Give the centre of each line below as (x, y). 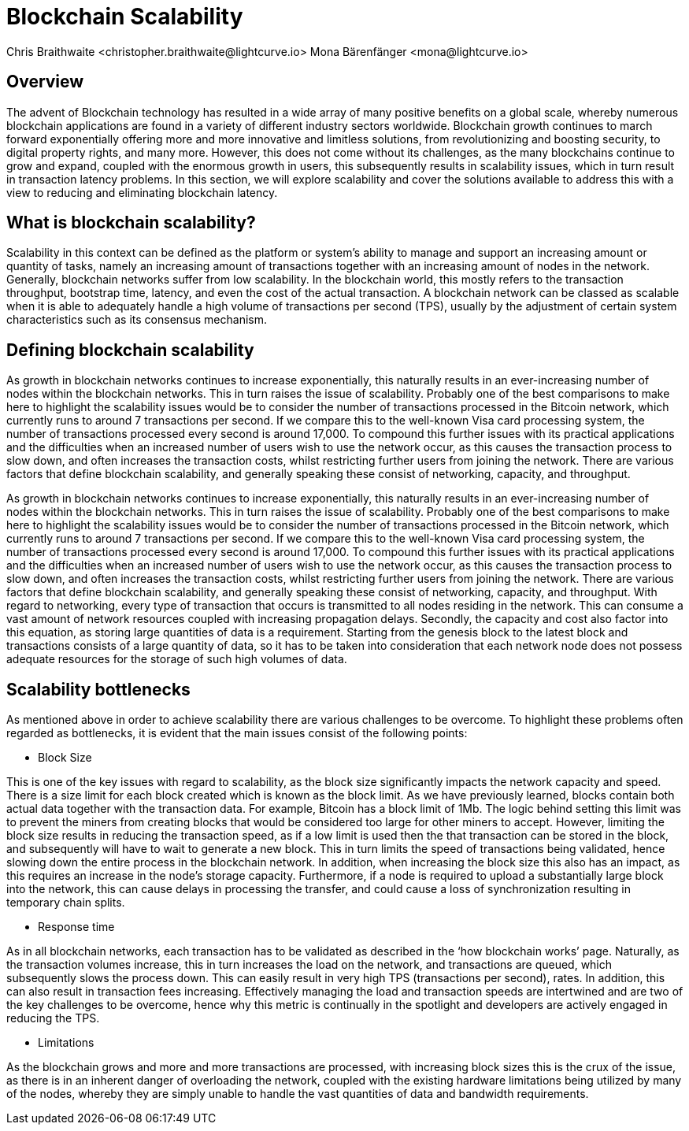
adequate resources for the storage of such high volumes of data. (177, 659)
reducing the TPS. (53, 1018)
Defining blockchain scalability (130, 350)
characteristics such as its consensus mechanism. (137, 320)
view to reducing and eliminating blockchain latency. (142, 192)
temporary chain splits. (66, 903)
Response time (76, 927)
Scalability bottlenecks (98, 689)
